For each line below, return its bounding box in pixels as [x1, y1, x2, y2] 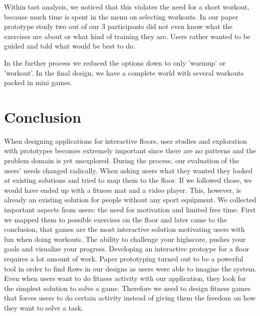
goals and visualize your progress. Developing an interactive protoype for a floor [4, 243, 249, 254]
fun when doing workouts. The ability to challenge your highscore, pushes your [4, 233, 246, 244]
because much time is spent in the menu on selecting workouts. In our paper [4, 11, 238, 22]
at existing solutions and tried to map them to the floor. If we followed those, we [4, 175, 252, 185]
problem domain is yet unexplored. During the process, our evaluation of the [4, 155, 239, 166]
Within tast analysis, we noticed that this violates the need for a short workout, [4, 2, 249, 12]
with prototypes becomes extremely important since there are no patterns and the [4, 145, 256, 156]
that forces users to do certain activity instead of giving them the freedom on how [4, 292, 256, 303]
